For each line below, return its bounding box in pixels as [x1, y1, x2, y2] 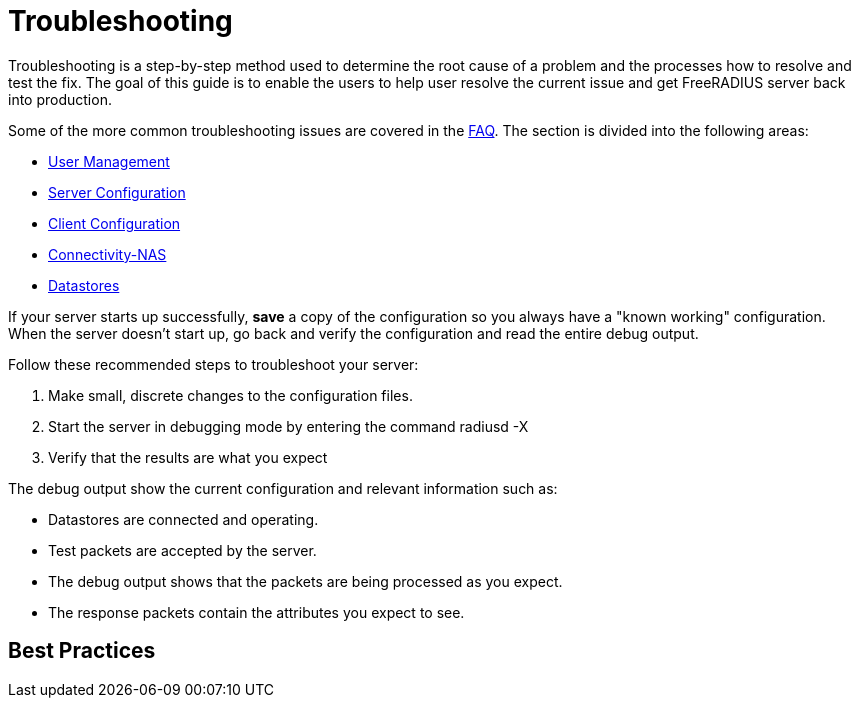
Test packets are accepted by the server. [48, 541, 317, 559]
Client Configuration [48, 214, 181, 232]
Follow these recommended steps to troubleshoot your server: [8, 355, 419, 373]
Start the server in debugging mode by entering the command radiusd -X [48, 417, 529, 435]
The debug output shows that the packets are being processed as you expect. [48, 572, 563, 590]
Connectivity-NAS [48, 245, 167, 263]
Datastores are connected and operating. [48, 510, 319, 528]
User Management [48, 152, 170, 170]
